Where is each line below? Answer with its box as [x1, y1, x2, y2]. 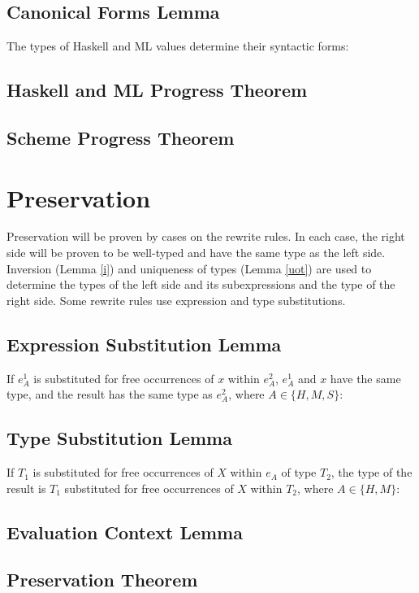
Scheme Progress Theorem [6, 124, 235, 150]
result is [6, 479, 46, 496]
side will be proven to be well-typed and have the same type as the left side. [6, 244, 386, 261]
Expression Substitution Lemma [6, 331, 282, 356]
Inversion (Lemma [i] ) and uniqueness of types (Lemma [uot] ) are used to [6, 259, 372, 277]
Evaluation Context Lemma [6, 519, 243, 544]
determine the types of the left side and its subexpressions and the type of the [6, 276, 395, 293]
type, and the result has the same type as [6, 386, 213, 403]
